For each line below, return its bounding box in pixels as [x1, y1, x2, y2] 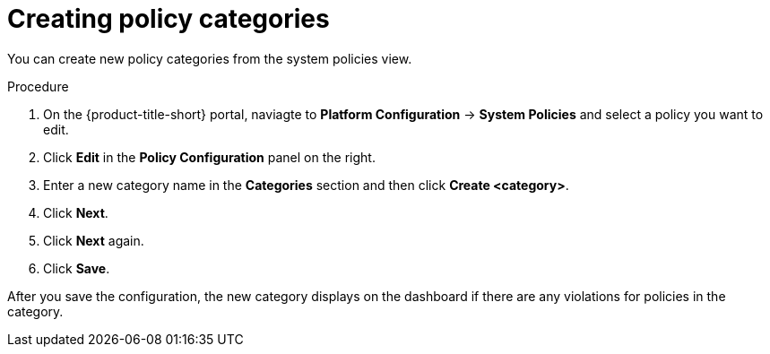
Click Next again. [43, 232, 144, 248]
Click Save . [43, 260, 110, 276]
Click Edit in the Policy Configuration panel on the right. [43, 149, 376, 165]
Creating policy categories [7, 4, 330, 34]
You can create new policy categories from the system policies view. [7, 50, 412, 66]
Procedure [7, 78, 69, 94]
